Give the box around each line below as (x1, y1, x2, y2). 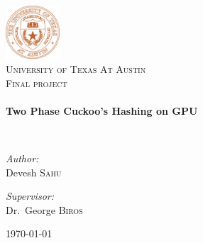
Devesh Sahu (6, 164, 62, 179)
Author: (6, 151, 39, 166)
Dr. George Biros (6, 202, 83, 217)
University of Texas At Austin (6, 62, 146, 77)
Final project (6, 75, 67, 90)
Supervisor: (6, 188, 54, 203)
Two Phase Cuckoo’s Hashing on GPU (6, 103, 198, 118)
